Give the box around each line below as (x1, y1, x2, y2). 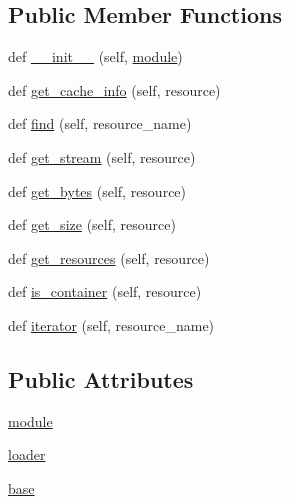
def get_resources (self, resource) (8, 247, 210, 268)
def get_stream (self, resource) (8, 146, 196, 167)
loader (8, 444, 46, 465)
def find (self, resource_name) (8, 113, 192, 134)
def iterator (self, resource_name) (8, 314, 215, 335)
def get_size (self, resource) (8, 214, 176, 235)
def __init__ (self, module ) (8, 46, 183, 67)
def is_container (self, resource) (8, 281, 202, 302)
